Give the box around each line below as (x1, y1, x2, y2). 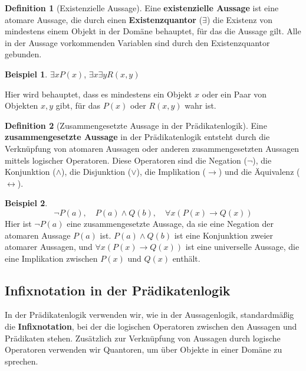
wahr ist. (185, 99, 216, 112)
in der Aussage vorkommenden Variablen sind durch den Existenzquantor (5, 36, 270, 48)
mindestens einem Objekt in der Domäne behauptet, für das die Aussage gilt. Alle (5, 25, 301, 37)
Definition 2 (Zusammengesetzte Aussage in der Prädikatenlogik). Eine (5, 119, 267, 131)
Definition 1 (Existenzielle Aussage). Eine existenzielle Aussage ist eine (5, 2, 279, 14)
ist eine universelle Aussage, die (185, 240, 300, 253)
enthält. (172, 252, 200, 264)
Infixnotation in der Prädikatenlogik (5, 281, 231, 299)
